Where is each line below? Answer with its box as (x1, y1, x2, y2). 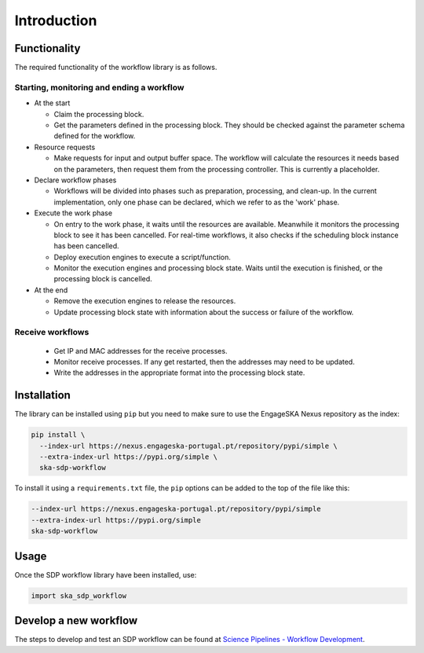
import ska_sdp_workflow (31, 591, 127, 600)
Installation (14, 389, 71, 402)
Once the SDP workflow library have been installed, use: (14, 570, 197, 579)
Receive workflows (14, 327, 90, 338)
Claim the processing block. (53, 109, 144, 119)
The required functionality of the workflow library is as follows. (14, 63, 217, 72)
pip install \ (31, 431, 86, 439)
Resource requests (34, 142, 96, 152)
